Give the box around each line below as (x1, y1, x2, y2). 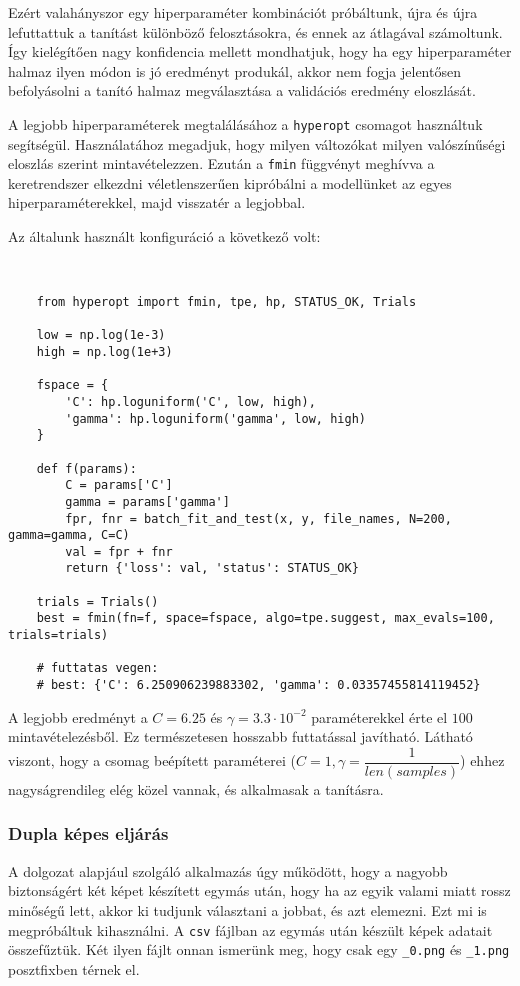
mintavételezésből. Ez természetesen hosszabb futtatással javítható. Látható (8, 726, 473, 747)
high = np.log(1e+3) (36, 344, 173, 359)
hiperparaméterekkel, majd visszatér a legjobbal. (8, 192, 306, 213)
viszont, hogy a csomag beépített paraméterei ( (8, 750, 296, 771)
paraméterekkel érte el (311, 706, 448, 727)
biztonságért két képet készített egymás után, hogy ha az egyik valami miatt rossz (8, 880, 511, 901)
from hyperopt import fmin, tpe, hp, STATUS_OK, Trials (36, 294, 417, 309)
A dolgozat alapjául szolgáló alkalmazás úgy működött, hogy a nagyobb (8, 860, 448, 881)
